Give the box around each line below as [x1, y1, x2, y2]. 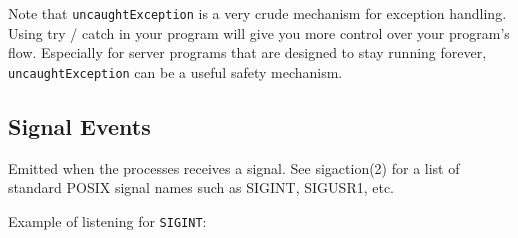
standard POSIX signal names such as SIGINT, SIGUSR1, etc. [8, 177, 395, 198]
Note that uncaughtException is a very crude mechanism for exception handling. [8, 3, 507, 23]
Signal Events [8, 110, 151, 141]
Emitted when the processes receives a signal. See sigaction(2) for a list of [8, 157, 460, 178]
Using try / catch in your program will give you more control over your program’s [8, 22, 510, 43]
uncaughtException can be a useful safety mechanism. [8, 61, 343, 82]
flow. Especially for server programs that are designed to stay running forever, [8, 42, 487, 63]
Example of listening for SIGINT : [8, 210, 207, 231]
